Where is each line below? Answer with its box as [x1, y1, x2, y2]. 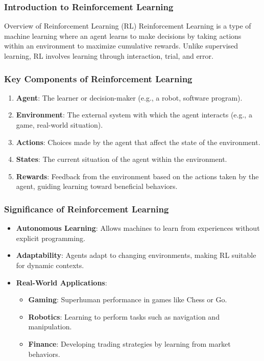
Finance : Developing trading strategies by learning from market [28, 338, 231, 349]
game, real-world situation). [16, 119, 103, 130]
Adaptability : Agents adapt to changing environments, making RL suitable [16, 250, 256, 260]
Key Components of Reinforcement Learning [4, 72, 193, 85]
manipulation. [28, 321, 72, 332]
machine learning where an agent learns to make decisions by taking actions [4, 30, 242, 41]
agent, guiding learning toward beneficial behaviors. [16, 181, 178, 191]
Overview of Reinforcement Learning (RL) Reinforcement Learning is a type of [4, 20, 251, 31]
